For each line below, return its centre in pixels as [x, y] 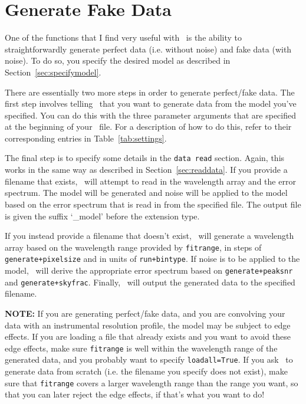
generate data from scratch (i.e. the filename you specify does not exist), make [146, 371]
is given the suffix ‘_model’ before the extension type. [102, 216]
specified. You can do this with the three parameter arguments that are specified [150, 115]
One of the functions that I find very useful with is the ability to [124, 37]
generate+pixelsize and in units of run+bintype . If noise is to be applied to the [152, 259]
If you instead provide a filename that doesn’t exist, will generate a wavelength [149, 236]
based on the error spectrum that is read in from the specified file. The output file [153, 204]
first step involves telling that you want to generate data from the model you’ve [151, 104]
